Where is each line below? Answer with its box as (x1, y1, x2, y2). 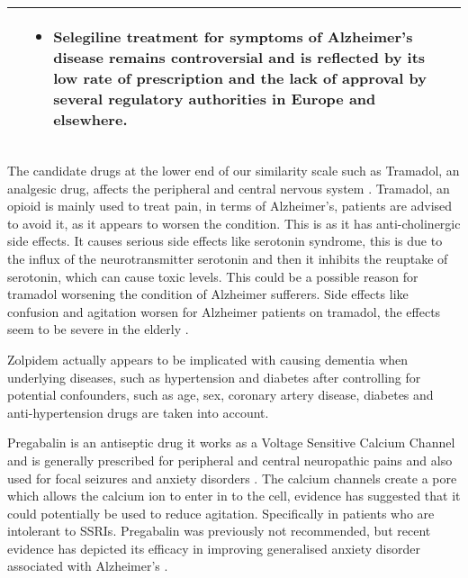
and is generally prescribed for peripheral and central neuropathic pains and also (7, 450, 453, 469)
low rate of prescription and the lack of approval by (53, 68, 427, 88)
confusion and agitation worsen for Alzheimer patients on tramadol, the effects (7, 302, 441, 321)
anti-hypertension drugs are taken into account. (7, 402, 269, 421)
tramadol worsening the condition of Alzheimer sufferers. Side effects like (7, 284, 409, 303)
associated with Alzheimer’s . (7, 556, 168, 575)
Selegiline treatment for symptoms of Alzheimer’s (53, 26, 413, 47)
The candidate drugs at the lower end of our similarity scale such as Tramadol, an (7, 161, 460, 179)
